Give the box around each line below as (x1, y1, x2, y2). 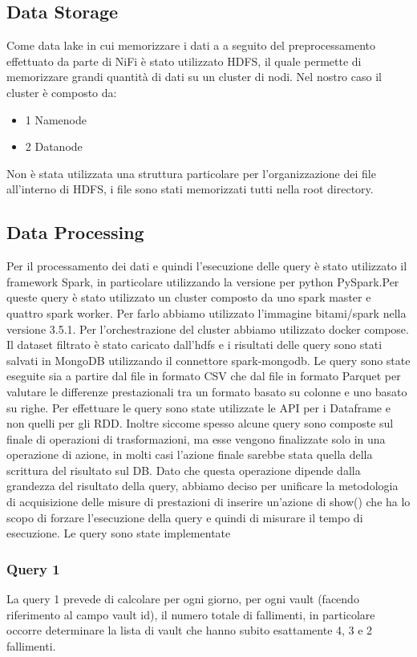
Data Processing (6, 220, 144, 245)
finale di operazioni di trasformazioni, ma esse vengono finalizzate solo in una (6, 430, 386, 447)
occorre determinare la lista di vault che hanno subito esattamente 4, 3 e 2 (6, 622, 373, 639)
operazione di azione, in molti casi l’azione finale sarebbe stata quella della (6, 446, 373, 463)
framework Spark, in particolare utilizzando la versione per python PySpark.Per (6, 273, 399, 290)
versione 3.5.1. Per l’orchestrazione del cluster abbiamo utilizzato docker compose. (6, 320, 409, 337)
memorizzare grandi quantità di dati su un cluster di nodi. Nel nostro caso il (6, 68, 382, 85)
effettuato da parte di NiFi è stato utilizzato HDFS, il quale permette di (6, 52, 362, 69)
